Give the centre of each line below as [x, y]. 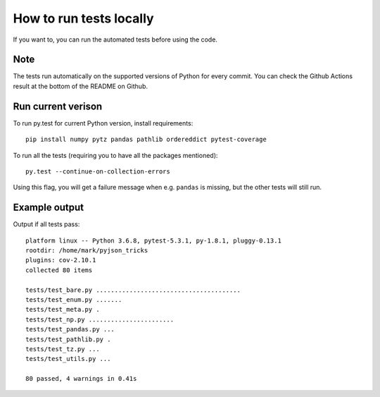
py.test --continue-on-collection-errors [98, 171]
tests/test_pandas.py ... [70, 329]
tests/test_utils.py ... [68, 359]
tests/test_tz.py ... [63, 349]
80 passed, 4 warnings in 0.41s [81, 379]
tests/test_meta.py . [63, 310]
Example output [49, 208]
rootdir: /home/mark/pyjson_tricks [87, 250]
